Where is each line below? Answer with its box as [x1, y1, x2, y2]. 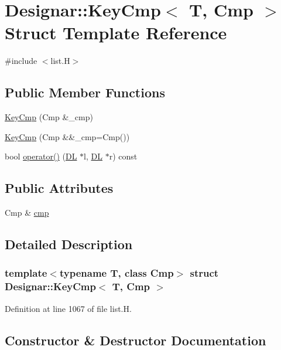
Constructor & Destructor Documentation [5, 331, 266, 349]
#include [5, 55, 37, 67]
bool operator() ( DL [5, 150, 77, 162]
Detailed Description [5, 235, 133, 253]
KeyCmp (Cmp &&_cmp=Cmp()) [5, 130, 130, 142]
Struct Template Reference [5, 21, 227, 45]
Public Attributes [5, 179, 114, 197]
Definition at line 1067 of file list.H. [5, 302, 132, 314]
